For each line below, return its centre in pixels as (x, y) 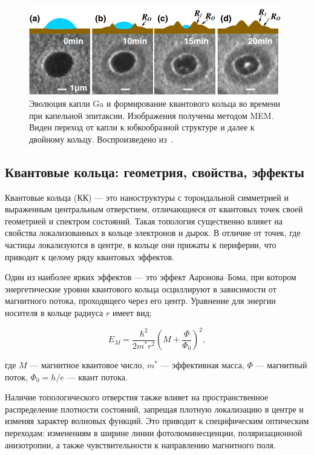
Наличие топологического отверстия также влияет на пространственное (137, 397)
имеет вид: (132, 312)
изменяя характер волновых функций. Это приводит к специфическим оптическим (157, 421)
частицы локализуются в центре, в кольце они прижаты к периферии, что (141, 244)
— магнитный (281, 365)
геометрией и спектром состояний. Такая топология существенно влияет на (144, 221)
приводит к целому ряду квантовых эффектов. (90, 256)
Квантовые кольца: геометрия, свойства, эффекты (155, 171)
